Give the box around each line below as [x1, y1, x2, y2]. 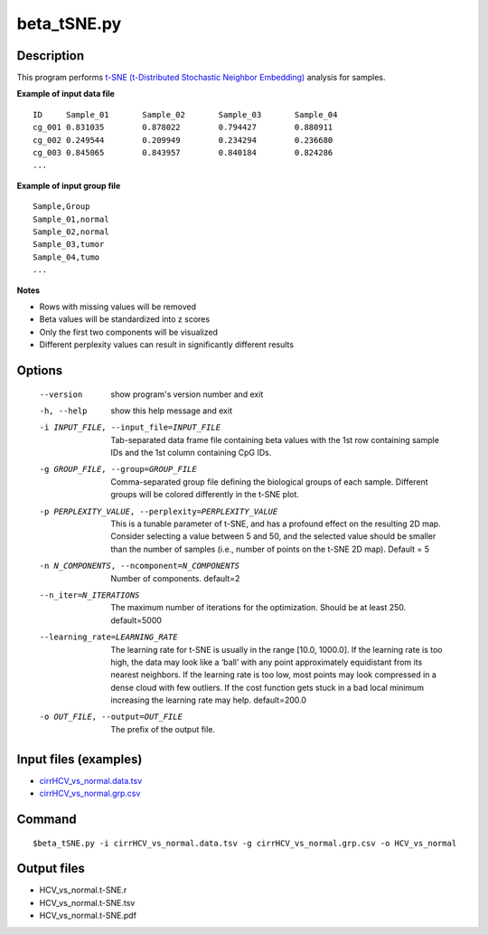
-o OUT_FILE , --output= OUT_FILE [39, 712, 183, 722]
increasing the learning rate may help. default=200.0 [110, 694, 307, 705]
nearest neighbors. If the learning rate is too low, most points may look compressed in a [110, 669, 437, 680]
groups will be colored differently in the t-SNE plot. [110, 489, 300, 500]
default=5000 [110, 615, 163, 626]
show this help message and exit [110, 405, 232, 416]
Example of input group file [16, 180, 121, 191]
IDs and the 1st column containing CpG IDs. [110, 448, 272, 458]
